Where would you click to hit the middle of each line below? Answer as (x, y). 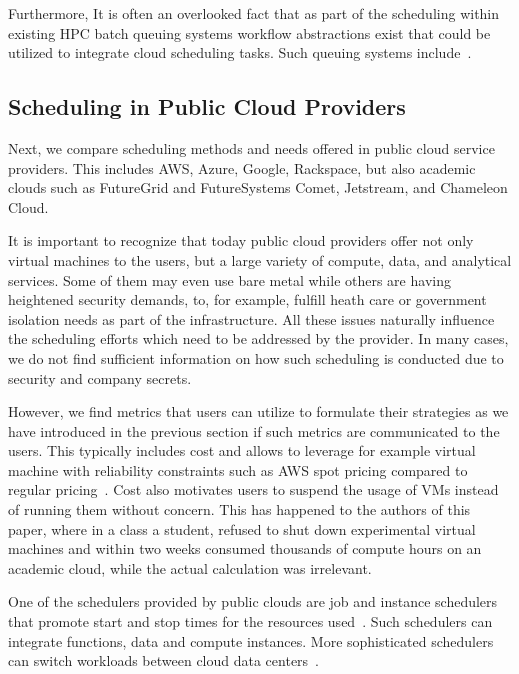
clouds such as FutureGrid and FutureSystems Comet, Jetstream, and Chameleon (258, 187)
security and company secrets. (100, 377)
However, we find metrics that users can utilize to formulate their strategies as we (258, 411)
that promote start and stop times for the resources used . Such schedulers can (250, 621)
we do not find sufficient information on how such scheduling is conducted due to (256, 357)
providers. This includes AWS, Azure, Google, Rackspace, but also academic (242, 167)
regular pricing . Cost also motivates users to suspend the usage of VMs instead (253, 489)
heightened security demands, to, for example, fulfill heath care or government (247, 299)
